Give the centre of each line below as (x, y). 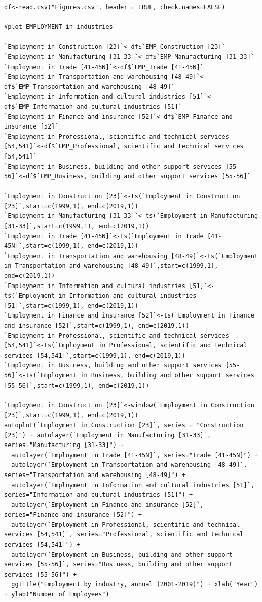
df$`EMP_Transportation (44, 87)
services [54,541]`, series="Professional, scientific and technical (124, 535)
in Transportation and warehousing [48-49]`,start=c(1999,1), (111, 266)
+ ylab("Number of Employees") (57, 595)
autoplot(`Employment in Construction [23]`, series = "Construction (124, 425)
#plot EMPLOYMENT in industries (59, 27)
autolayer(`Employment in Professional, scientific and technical (126, 525)
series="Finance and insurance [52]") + (73, 515)
